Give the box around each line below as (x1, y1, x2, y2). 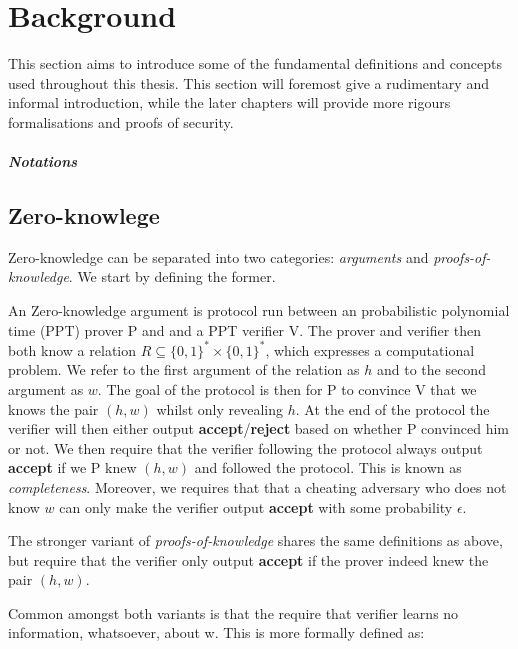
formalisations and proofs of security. (8, 111, 234, 132)
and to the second (376, 359, 486, 380)
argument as (8, 378, 84, 399)
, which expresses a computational (265, 339, 475, 360)
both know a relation (8, 339, 137, 360)
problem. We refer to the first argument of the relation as (8, 359, 360, 380)
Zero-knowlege (8, 200, 160, 231)
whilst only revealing (156, 398, 284, 419)
